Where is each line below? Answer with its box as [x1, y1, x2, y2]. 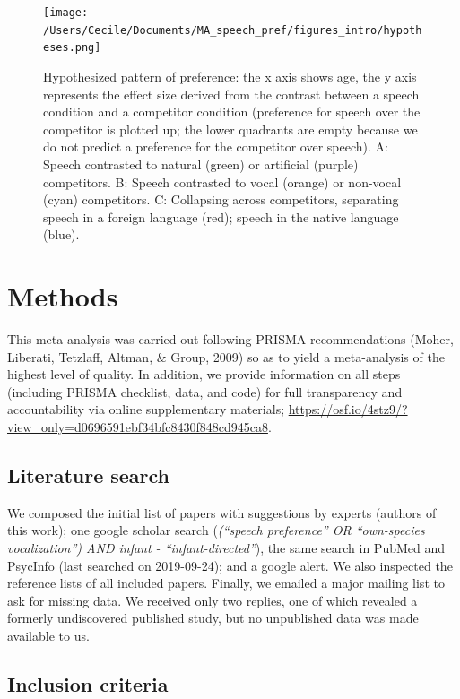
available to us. [7, 626, 90, 644]
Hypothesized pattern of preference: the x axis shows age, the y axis [43, 66, 417, 85]
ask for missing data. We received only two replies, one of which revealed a [7, 591, 418, 609]
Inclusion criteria [7, 669, 169, 697]
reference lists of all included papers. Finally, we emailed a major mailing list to [7, 574, 445, 592]
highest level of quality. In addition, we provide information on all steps [7, 365, 401, 384]
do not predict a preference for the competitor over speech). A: [43, 137, 388, 156]
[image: [43, 6, 89, 19]
